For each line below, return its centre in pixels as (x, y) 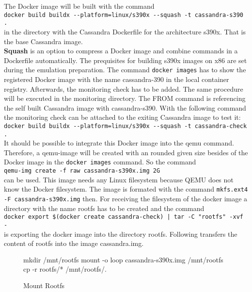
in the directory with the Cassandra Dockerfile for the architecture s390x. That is (125, 31)
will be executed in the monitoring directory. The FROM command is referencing (125, 98)
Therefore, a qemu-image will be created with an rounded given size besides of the (126, 152)
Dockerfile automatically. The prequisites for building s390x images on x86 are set (126, 60)
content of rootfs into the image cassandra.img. (74, 243)
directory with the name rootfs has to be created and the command (104, 208)
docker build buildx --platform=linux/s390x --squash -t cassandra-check (126, 126)
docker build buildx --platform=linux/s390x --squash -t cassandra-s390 (124, 15)
